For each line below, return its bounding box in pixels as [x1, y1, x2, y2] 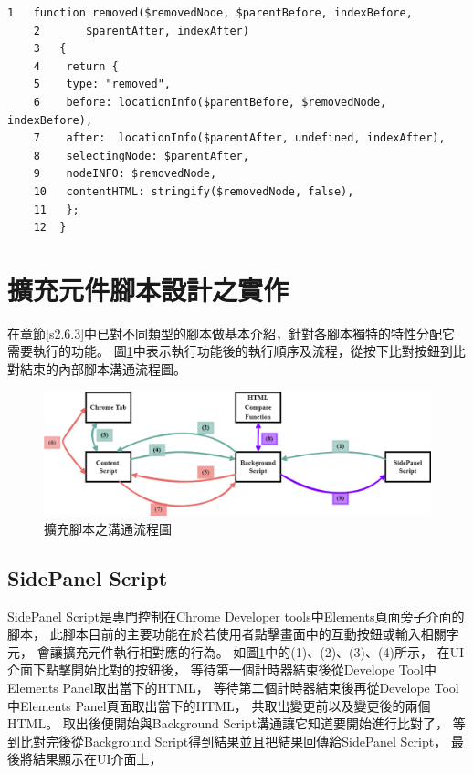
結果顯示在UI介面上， [32, 749, 163, 769]
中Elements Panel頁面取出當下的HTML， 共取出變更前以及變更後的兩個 [7, 696, 431, 715]
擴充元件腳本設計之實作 [7, 270, 289, 308]
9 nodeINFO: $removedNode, [33, 167, 217, 181]
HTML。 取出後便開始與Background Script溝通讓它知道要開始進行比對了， [7, 714, 449, 733]
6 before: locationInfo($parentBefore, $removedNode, [33, 95, 387, 109]
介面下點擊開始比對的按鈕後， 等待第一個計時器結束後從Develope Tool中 [7, 660, 436, 679]
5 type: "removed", [33, 78, 171, 91]
